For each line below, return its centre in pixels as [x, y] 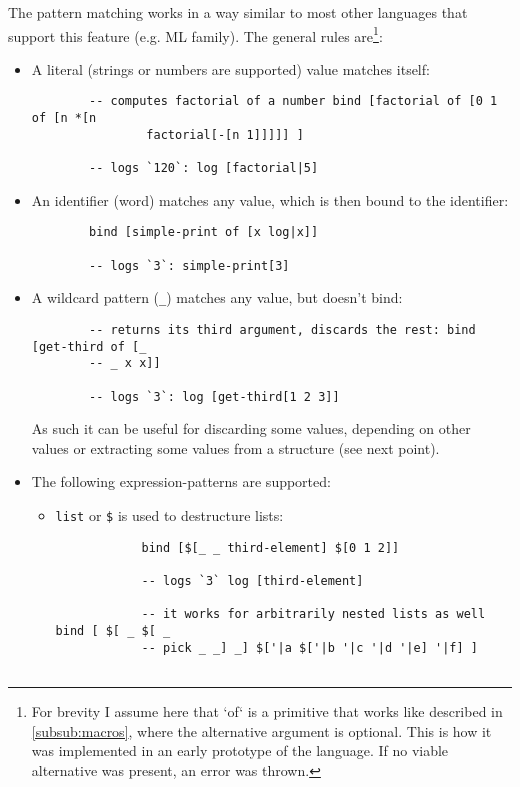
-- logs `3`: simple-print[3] [189, 265]
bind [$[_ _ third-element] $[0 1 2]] [270, 547]
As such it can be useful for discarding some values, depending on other [251, 428]
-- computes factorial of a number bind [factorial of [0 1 [293, 101]
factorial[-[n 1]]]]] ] [225, 134]
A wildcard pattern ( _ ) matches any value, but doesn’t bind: [217, 297]
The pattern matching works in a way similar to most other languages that [238, 12]
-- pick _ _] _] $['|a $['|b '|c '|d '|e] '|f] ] [309, 647]
